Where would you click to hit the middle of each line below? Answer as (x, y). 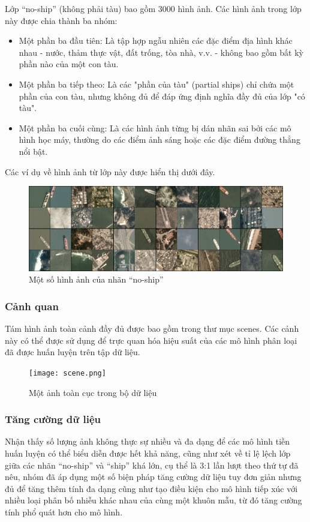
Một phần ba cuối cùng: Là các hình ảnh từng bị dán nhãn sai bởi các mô (155, 127)
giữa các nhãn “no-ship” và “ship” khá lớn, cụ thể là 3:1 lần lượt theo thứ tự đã (152, 465)
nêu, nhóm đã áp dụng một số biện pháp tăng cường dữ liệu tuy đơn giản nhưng (153, 477)
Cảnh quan (32, 306)
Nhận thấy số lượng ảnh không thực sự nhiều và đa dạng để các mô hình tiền (148, 441)
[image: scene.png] (67, 373)
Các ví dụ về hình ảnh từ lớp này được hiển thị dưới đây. (110, 171)
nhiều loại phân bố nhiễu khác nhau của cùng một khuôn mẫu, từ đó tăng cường (154, 500)
